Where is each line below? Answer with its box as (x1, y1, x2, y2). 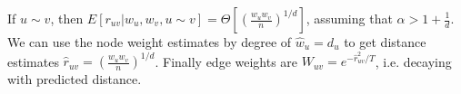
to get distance (344, 33, 426, 51)
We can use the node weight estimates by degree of (7, 33, 292, 51)
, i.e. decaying (375, 52, 452, 70)
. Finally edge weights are (155, 52, 298, 70)
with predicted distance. (7, 70, 142, 89)
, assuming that (306, 9, 393, 27)
